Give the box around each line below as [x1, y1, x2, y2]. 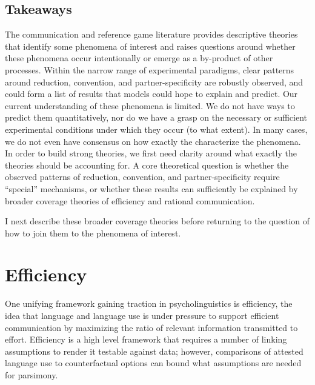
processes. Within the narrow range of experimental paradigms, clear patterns [5, 63, 294, 76]
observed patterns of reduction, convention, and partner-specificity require [5, 170, 280, 183]
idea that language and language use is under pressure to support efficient [5, 309, 279, 322]
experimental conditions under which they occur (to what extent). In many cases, [5, 122, 308, 135]
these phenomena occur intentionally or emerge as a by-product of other [5, 52, 273, 64]
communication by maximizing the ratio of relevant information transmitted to [5, 321, 298, 333]
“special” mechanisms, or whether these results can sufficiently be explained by [5, 182, 298, 195]
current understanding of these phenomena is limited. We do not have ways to [5, 99, 295, 112]
